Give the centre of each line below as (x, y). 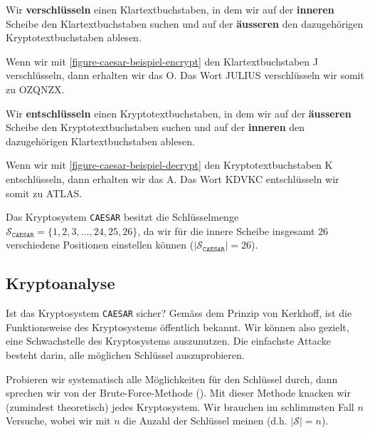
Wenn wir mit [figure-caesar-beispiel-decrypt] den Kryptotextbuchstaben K (169, 165)
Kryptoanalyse (60, 283)
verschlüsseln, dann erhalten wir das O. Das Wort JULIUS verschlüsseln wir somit (185, 75)
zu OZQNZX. (35, 89)
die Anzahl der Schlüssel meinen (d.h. (205, 421)
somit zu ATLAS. (44, 193)
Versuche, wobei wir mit (58, 421)
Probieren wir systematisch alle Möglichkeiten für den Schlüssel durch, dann (172, 379)
